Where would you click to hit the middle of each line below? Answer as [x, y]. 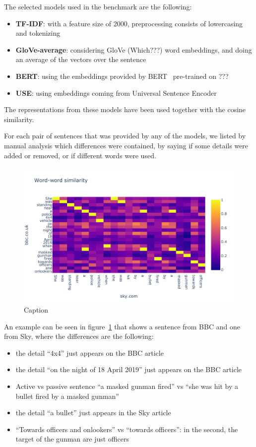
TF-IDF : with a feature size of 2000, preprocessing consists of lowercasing [129, 23]
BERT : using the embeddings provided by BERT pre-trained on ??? [122, 76]
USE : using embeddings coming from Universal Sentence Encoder [116, 93]
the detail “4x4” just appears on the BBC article [90, 352]
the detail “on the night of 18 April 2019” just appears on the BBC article [129, 369]
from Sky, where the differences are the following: [79, 336]
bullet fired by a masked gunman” [67, 396]
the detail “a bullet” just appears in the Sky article [93, 413]
